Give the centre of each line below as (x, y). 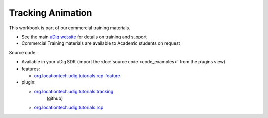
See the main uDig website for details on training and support (84, 37)
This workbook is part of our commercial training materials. (69, 28)
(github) (55, 98)
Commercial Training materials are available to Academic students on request (101, 43)
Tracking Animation (51, 13)
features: (31, 69)
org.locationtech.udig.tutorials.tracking (74, 91)
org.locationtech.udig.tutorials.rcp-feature (77, 75)
